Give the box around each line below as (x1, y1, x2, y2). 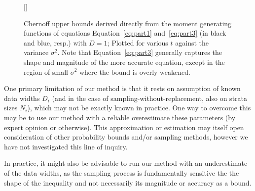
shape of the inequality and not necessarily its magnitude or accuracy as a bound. (4, 177, 252, 188)
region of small (24, 66, 68, 77)
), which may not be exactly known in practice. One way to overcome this (27, 102, 251, 113)
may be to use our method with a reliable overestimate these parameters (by (4, 112, 236, 122)
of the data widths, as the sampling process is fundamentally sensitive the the (4, 167, 239, 178)
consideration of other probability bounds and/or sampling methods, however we (4, 132, 248, 142)
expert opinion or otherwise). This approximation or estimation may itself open (4, 122, 244, 132)
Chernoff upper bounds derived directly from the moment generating (24, 18, 232, 28)
